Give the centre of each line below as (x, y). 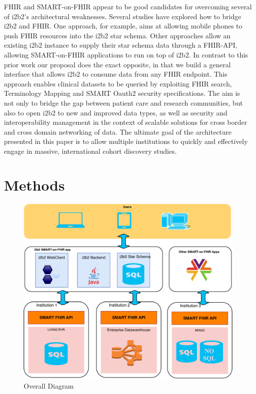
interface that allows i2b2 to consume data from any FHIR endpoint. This (116, 74)
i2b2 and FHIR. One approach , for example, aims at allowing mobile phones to (123, 26)
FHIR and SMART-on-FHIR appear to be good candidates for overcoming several (128, 6)
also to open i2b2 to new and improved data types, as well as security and (116, 112)
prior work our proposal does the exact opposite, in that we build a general (117, 64)
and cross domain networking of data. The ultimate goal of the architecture (118, 131)
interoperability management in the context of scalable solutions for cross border (126, 122)
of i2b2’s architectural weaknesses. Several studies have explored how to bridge (123, 16)
